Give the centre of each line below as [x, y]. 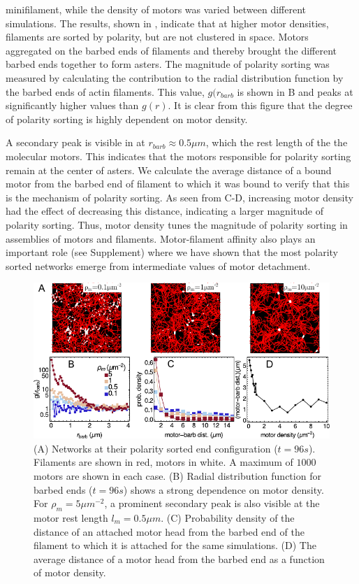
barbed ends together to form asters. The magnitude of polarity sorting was [168, 64]
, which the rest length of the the [277, 142]
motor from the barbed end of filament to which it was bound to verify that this [178, 184]
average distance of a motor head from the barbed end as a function [179, 558]
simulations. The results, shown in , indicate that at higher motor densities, [167, 23]
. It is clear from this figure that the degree [260, 105]
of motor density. [70, 572]
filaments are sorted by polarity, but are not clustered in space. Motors [157, 37]
